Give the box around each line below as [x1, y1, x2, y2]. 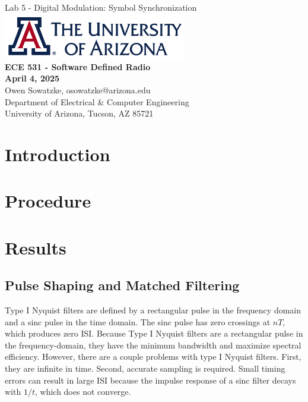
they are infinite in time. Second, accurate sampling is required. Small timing [5, 362, 285, 375]
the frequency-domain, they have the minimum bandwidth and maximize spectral [5, 338, 301, 351]
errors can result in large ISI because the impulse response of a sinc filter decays [5, 373, 296, 386]
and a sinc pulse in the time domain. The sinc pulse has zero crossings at [5, 315, 271, 328]
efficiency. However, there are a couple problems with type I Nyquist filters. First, [5, 350, 301, 363]
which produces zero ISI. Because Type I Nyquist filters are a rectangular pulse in [5, 327, 303, 340]
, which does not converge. [34, 385, 131, 398]
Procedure [5, 189, 91, 213]
